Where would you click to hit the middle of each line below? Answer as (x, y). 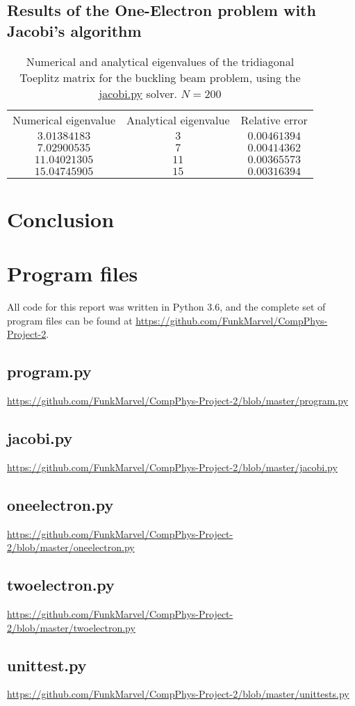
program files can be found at (70, 320)
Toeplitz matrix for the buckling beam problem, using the (160, 77)
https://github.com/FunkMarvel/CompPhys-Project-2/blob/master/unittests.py (178, 694)
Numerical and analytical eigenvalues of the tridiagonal (160, 61)
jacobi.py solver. (138, 93)
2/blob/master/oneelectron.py (71, 547)
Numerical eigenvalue (64, 120)
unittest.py (47, 665)
